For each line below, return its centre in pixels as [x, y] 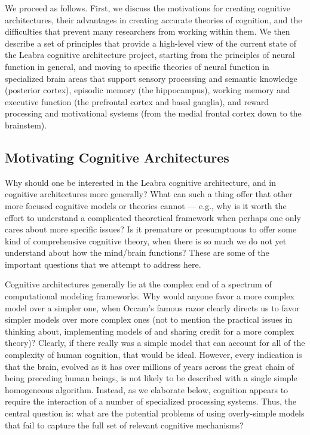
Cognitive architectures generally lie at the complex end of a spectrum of [138, 284]
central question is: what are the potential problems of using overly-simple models [155, 413]
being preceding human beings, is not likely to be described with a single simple [151, 378]
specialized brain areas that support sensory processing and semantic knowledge [151, 78]
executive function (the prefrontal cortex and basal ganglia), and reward [137, 101]
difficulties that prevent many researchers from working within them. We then [148, 31]
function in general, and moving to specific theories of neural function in [137, 66]
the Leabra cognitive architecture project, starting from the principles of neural [150, 55]
